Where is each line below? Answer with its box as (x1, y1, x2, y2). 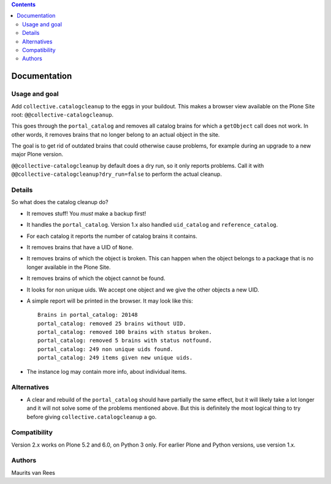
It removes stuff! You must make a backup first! (26, 210, 146, 217)
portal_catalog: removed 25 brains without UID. (37, 320, 186, 327)
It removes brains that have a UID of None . (26, 243, 134, 251)
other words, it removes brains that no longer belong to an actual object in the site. (11, 130, 220, 138)
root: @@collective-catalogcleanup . (11, 111, 114, 118)
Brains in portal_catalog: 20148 (37, 311, 138, 319)
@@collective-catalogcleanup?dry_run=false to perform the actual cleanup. (11, 170, 222, 178)
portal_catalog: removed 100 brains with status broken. (37, 328, 213, 336)
